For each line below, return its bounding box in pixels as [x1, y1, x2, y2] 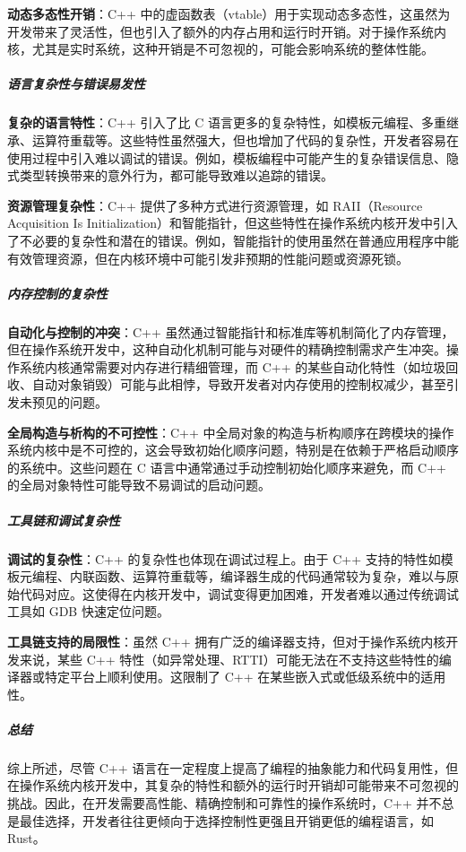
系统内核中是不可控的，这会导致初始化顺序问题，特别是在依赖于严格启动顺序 [7, 440, 459, 459]
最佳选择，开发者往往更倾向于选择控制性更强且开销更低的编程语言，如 [19, 811, 434, 830]
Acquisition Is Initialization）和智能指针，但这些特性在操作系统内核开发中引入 [7, 213, 459, 232]
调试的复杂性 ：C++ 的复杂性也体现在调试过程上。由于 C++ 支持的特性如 [7, 549, 441, 568]
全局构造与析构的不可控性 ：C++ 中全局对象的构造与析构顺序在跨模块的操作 [7, 422, 454, 441]
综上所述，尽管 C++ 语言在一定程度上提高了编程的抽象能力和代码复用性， [7, 758, 446, 777]
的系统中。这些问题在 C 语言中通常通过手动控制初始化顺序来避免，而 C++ [7, 457, 446, 476]
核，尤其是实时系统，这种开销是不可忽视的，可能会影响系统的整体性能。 [7, 39, 434, 58]
